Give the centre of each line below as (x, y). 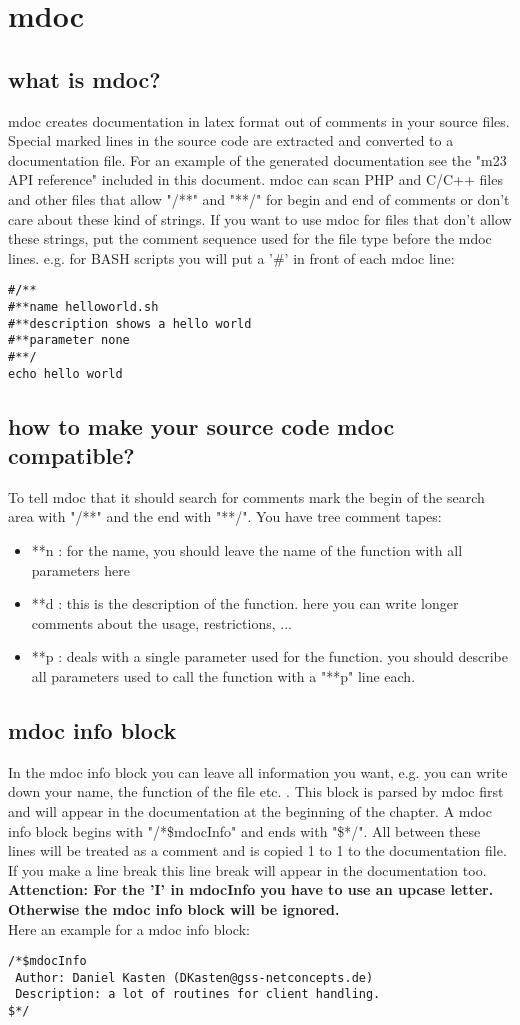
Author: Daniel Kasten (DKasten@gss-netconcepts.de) (194, 977)
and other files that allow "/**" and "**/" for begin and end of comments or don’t (259, 198)
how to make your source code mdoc (201, 425)
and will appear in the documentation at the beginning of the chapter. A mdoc (250, 811)
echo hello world (65, 373)
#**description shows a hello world (130, 323)
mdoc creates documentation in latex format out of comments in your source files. (259, 120)
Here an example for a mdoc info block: (129, 928)
